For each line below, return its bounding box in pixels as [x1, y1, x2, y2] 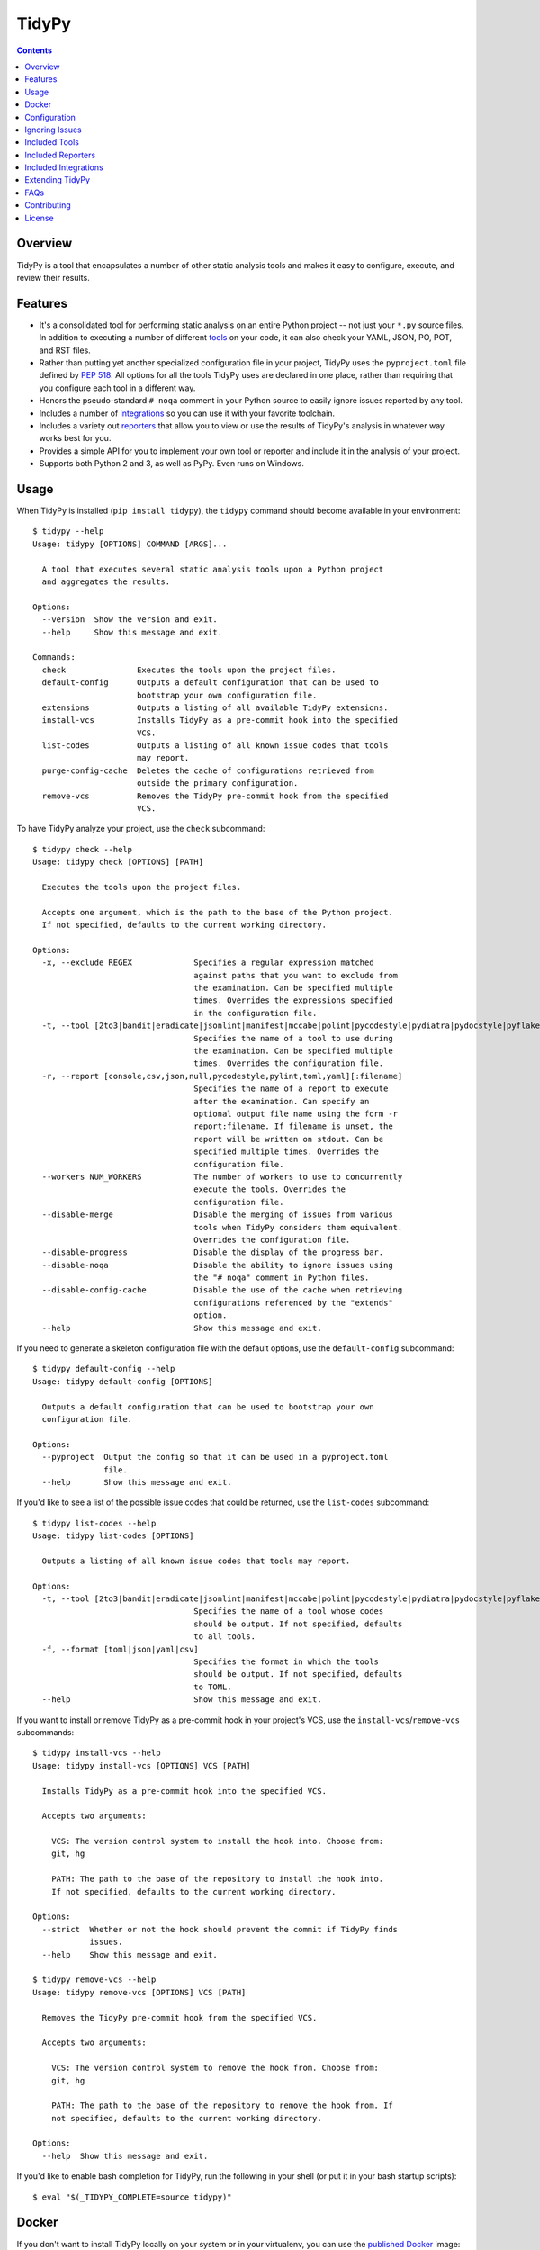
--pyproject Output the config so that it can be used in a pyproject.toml [41, 1452, 389, 1462]
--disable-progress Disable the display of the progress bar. [41, 1247, 384, 1257]
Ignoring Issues [24, 124, 82, 135]
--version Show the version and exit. [41, 615, 218, 625]
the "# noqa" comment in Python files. [193, 1273, 370, 1282]
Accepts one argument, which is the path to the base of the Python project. [41, 907, 393, 917]
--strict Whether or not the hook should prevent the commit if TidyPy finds [41, 1924, 399, 1934]
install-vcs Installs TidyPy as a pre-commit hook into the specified [41, 715, 399, 725]
